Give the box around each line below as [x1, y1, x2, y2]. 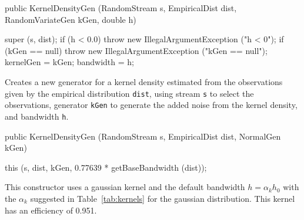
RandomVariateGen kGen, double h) [5, 13, 136, 25]
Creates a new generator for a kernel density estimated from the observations [5, 75, 283, 87]
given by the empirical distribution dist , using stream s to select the [5, 87, 254, 99]
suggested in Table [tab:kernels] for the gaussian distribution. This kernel [30, 192, 295, 204]
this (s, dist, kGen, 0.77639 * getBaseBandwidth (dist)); [5, 161, 207, 173]
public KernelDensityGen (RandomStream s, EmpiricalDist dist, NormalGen [5, 130, 281, 142]
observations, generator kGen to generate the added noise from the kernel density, [5, 99, 298, 111]
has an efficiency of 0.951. [5, 204, 97, 216]
